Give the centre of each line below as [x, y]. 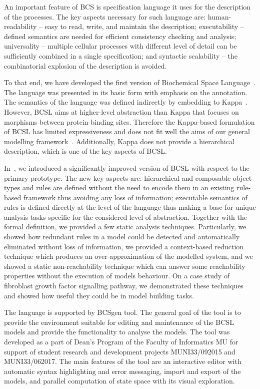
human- [219, 16]
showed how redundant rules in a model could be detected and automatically [122, 237]
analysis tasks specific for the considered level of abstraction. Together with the [126, 217]
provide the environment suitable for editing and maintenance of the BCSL [119, 322]
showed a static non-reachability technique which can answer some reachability [125, 266]
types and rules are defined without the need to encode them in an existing [119, 187]
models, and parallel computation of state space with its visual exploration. [119, 381]
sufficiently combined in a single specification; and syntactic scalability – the [121, 55]
